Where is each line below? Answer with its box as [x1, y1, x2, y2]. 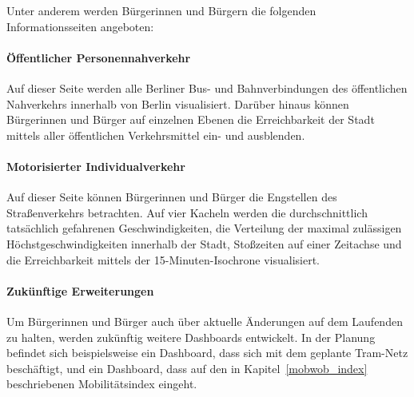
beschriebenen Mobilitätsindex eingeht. [6, 375, 197, 392]
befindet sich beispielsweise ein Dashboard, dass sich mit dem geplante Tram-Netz [6, 344, 408, 361]
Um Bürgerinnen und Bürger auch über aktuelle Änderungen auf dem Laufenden [6, 312, 403, 329]
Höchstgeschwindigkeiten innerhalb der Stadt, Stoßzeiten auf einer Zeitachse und [6, 235, 402, 252]
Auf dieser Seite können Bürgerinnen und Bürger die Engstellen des [6, 189, 337, 205]
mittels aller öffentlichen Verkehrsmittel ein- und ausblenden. [6, 126, 305, 143]
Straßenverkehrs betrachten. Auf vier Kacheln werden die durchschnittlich [6, 204, 368, 220]
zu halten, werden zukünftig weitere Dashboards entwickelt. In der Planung [6, 328, 376, 345]
